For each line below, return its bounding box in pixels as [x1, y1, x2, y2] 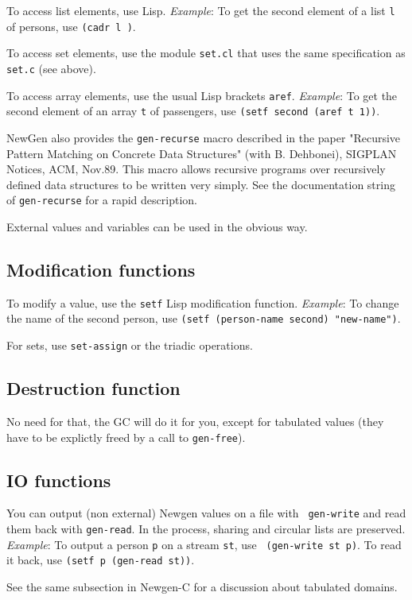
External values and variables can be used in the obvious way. [6, 219, 308, 235]
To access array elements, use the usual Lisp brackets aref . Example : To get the [6, 87, 398, 103]
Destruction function [6, 376, 181, 401]
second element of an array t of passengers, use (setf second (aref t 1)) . [6, 103, 380, 119]
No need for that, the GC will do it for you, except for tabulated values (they [6, 413, 384, 429]
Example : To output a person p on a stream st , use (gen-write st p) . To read [6, 536, 402, 552]
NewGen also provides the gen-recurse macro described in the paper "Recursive [6, 129, 401, 145]
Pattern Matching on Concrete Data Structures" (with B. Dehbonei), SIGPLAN [6, 145, 397, 161]
